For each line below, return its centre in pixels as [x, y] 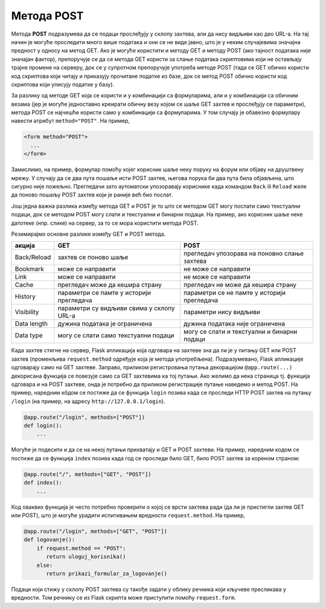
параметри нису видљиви [222, 312]
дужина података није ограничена [234, 324]
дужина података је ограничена [105, 324]
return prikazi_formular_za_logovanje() [107, 573]
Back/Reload [33, 257]
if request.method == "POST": [81, 548]
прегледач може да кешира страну [110, 285]
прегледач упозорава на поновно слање [244, 254]
